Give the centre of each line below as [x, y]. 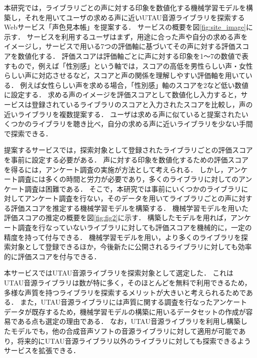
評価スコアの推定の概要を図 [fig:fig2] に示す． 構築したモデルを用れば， [117, 218]
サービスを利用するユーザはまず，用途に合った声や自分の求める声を [137, 36]
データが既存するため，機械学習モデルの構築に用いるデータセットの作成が [125, 311]
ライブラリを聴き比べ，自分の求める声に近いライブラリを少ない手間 [142, 124]
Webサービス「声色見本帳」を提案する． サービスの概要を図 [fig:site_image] [125, 27]
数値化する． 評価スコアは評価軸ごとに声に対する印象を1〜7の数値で [129, 56]
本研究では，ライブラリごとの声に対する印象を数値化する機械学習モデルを [125, 7]
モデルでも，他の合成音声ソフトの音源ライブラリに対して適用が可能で [125, 331]
